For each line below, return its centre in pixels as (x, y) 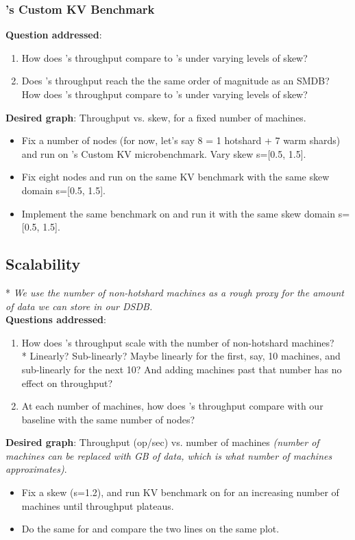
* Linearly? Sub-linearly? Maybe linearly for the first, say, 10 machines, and (181, 356)
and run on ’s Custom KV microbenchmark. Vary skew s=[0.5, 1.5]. (164, 153)
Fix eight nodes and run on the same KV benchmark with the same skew (175, 177)
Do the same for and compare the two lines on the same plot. (150, 529)
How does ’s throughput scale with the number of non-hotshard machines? (178, 342)
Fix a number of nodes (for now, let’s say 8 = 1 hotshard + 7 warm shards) (181, 140)
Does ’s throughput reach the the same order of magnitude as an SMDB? (175, 81)
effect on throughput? (67, 383)
